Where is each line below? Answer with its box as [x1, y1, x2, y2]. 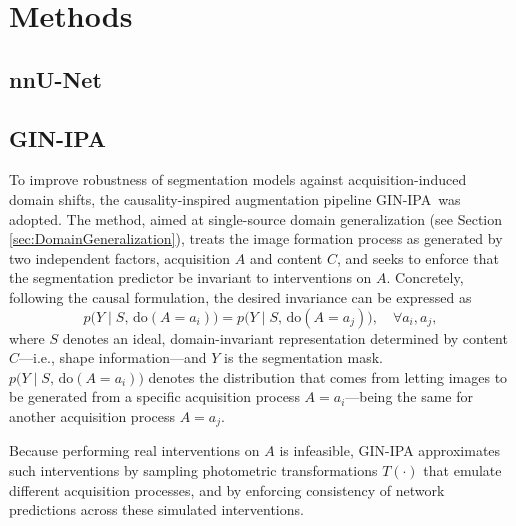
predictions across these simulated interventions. [9, 499, 304, 520]
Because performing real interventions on [9, 440, 260, 461]
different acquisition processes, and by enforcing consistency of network [9, 479, 445, 500]
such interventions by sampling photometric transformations [9, 459, 378, 480]
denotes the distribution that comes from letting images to [148, 366, 508, 387]
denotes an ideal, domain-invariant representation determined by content [62, 327, 508, 348]
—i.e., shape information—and [19, 347, 207, 368]
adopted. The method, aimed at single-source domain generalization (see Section [9, 208, 503, 229]
